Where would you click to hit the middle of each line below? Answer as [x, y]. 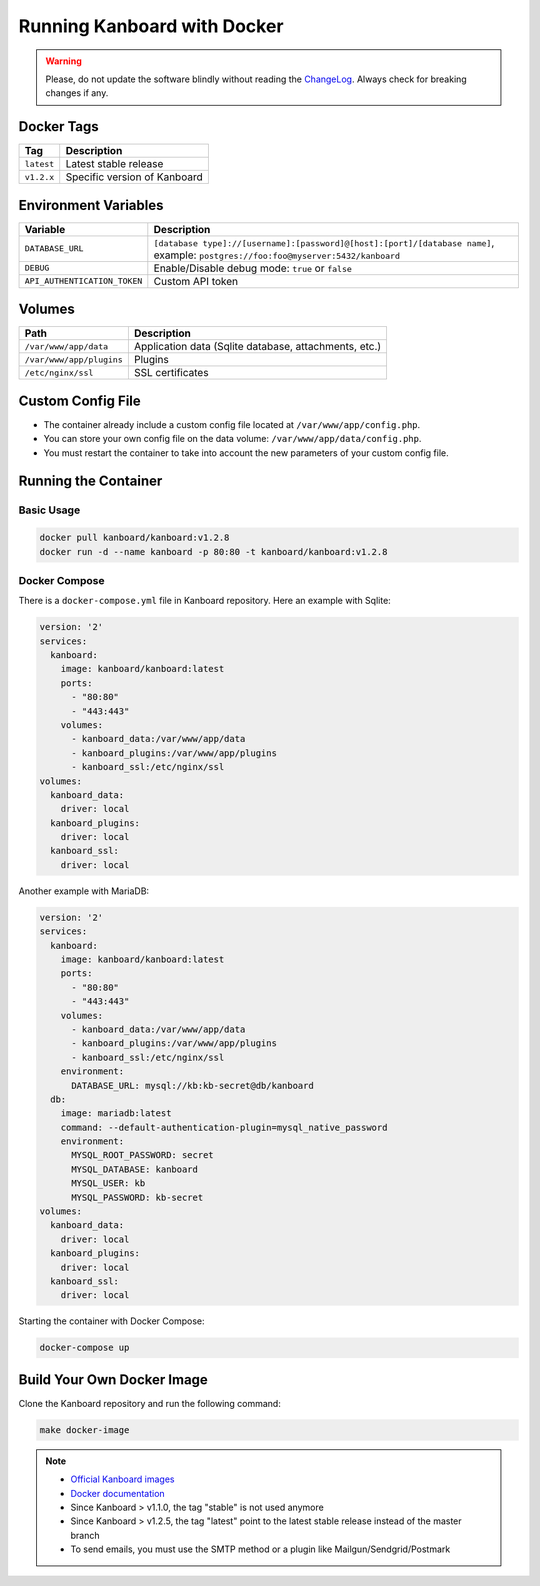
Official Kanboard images [122, 1479]
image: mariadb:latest [116, 1113]
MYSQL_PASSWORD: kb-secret [137, 1197]
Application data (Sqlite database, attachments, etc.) [257, 347]
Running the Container [90, 481]
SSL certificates [171, 373]
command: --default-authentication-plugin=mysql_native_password [224, 1127]
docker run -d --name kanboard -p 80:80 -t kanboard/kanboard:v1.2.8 [213, 551]
